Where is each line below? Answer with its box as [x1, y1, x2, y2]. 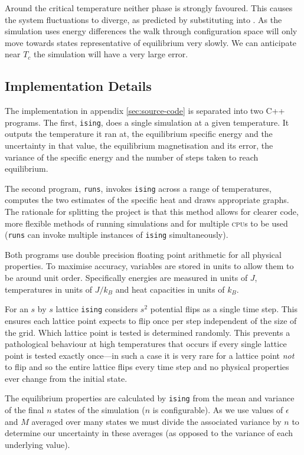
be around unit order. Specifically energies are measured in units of [5, 271, 248, 284]
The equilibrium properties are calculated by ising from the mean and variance [5, 392, 295, 404]
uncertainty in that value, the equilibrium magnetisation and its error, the [5, 139, 273, 152]
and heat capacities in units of [115, 283, 225, 295]
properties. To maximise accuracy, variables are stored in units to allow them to [5, 260, 294, 272]
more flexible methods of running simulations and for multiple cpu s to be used [5, 217, 288, 229]
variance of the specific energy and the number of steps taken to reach [5, 150, 259, 163]
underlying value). [5, 438, 70, 450]
